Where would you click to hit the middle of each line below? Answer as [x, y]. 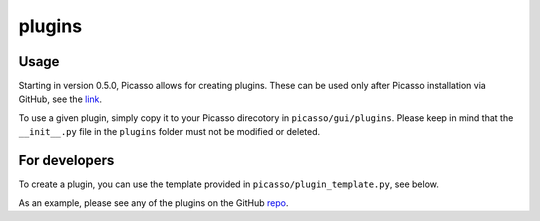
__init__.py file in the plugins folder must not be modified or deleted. [169, 132]
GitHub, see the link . [60, 99]
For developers [66, 160]
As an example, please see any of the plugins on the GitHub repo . [153, 202]
